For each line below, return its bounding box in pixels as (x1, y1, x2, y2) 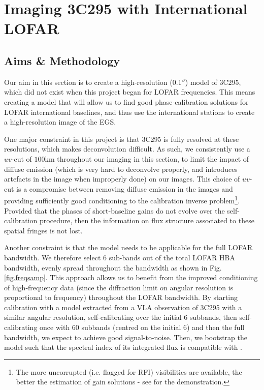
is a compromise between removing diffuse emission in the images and (16, 183, 233, 194)
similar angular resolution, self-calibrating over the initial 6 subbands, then (4, 312, 237, 322)
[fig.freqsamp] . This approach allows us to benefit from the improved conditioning (4, 272, 258, 283)
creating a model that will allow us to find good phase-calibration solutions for (4, 96, 249, 107)
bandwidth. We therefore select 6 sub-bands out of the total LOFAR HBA (4, 252, 235, 262)
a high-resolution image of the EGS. (4, 116, 116, 127)
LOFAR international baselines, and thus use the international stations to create (4, 106, 255, 117)
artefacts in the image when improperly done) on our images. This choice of (4, 173, 240, 184)
